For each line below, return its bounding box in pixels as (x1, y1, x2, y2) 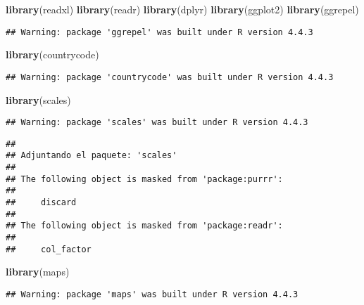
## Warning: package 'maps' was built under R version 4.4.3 (6, 289, 299, 299)
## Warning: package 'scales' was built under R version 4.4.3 (6, 117, 308, 128)
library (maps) (6, 264, 70, 279)
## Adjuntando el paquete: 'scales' (6, 150, 177, 161)
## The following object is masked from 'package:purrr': (6, 174, 283, 184)
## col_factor (6, 244, 92, 254)
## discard (6, 197, 77, 208)
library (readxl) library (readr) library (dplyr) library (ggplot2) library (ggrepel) (6, 2, 359, 16)
